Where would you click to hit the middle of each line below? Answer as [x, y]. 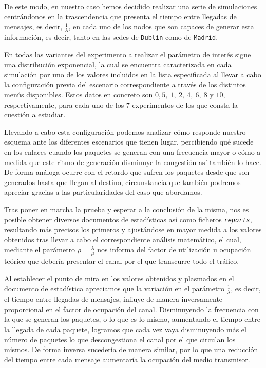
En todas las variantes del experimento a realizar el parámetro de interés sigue [128, 54]
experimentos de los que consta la [185, 104]
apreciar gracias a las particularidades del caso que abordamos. [103, 192]
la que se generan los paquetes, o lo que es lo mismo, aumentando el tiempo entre [132, 319]
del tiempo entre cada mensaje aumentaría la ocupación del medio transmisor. [127, 359]
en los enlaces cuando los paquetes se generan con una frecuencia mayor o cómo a [132, 152]
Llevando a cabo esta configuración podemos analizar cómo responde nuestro [125, 131]
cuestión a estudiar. [35, 115]
